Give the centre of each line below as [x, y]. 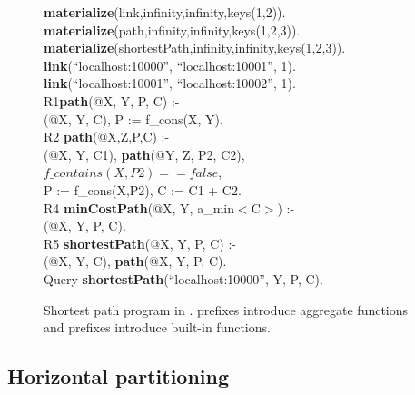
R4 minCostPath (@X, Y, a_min [139, 207]
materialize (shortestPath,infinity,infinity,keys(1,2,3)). [195, 48]
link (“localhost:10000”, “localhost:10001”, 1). [170, 65]
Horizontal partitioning [119, 376]
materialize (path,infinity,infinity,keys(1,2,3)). [172, 30]
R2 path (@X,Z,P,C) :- [107, 137]
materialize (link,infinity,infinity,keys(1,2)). [165, 12]
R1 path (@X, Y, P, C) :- [112, 100]
